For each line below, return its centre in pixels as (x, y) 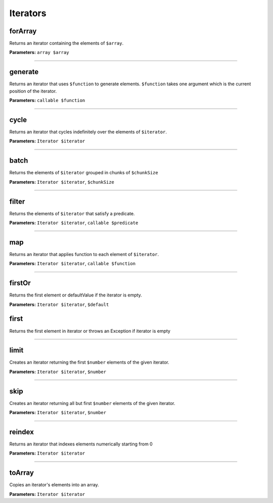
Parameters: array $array (39, 53)
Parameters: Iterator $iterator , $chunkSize (62, 182)
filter (17, 201)
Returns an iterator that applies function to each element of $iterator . (84, 254)
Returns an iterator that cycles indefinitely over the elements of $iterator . (88, 132)
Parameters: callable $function (47, 100)
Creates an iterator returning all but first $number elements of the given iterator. (92, 403)
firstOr (20, 283)
